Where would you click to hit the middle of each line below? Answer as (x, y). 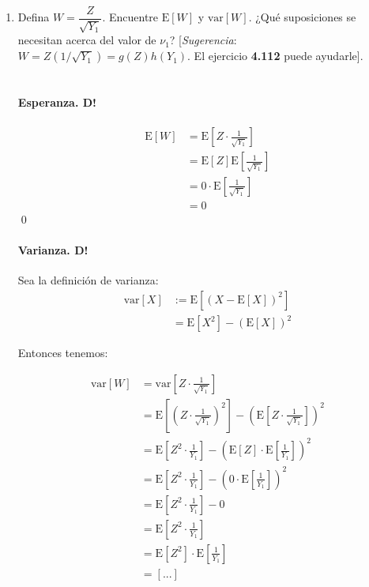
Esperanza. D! (57, 102)
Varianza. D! (53, 249)
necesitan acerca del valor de (87, 40)
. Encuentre (130, 17)
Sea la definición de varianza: (88, 279)
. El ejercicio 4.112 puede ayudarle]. (275, 56)
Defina (34, 17)
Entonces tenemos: (63, 353)
